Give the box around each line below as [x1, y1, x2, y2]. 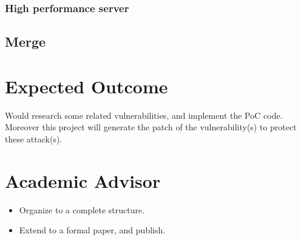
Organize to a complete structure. [19, 203, 145, 216]
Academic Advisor [5, 168, 161, 193]
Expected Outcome [5, 73, 168, 98]
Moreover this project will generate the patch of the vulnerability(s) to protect [5, 121, 297, 133]
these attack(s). [5, 132, 63, 145]
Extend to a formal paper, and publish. [19, 224, 166, 236]
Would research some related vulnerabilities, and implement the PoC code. [5, 108, 283, 121]
